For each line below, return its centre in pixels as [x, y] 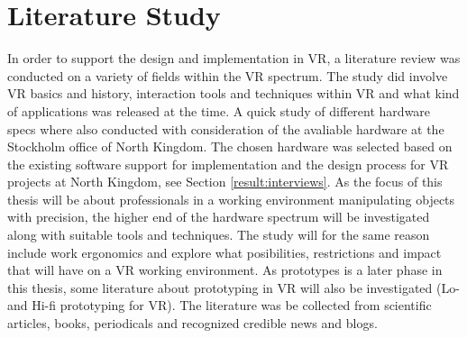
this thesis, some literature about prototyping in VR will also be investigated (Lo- [233, 287]
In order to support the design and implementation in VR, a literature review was [234, 58]
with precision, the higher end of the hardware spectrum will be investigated [219, 217]
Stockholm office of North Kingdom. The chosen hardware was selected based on [230, 146]
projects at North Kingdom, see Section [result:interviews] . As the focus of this [225, 182]
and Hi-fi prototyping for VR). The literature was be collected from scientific [220, 305]
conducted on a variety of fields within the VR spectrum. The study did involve [228, 75]
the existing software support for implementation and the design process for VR [228, 164]
